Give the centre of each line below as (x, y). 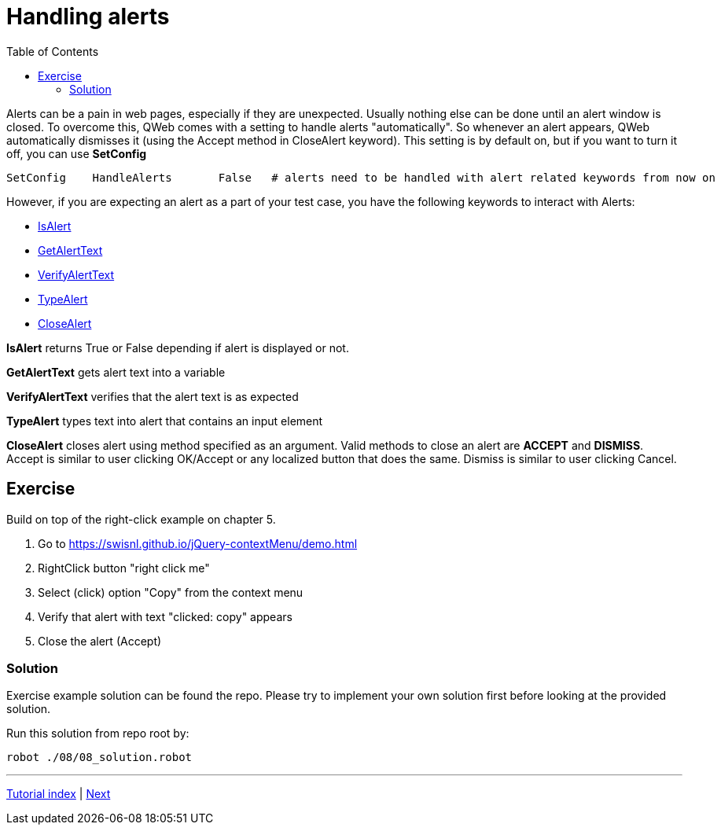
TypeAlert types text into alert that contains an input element (165, 421)
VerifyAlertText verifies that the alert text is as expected (153, 396)
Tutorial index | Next (59, 794)
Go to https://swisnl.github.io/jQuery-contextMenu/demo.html (198, 543)
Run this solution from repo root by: (98, 734)
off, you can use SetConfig (77, 153)
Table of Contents (53, 51)
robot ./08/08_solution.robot (99, 757)
